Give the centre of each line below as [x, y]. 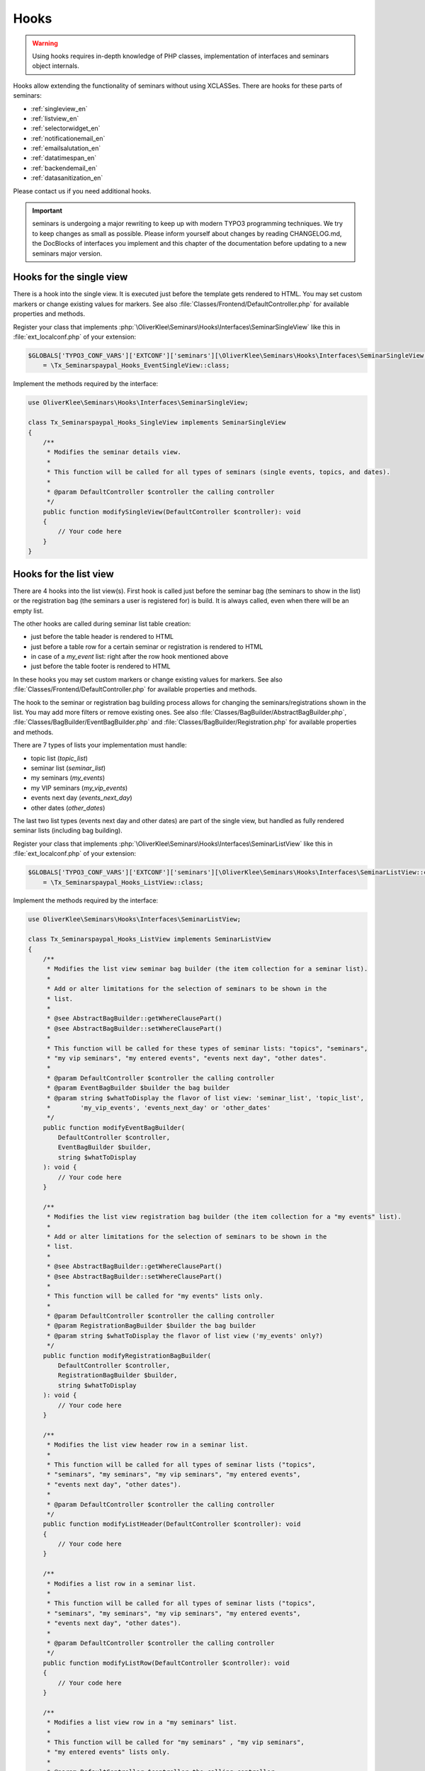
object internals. [56, 66]
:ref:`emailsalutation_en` [66, 148]
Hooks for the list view [64, 574]
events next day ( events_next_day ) [81, 798]
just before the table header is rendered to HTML [102, 637]
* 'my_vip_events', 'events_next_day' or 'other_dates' [159, 1108]
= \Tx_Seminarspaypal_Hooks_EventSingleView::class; [136, 366]
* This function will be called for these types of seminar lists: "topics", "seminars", [207, 1048]
